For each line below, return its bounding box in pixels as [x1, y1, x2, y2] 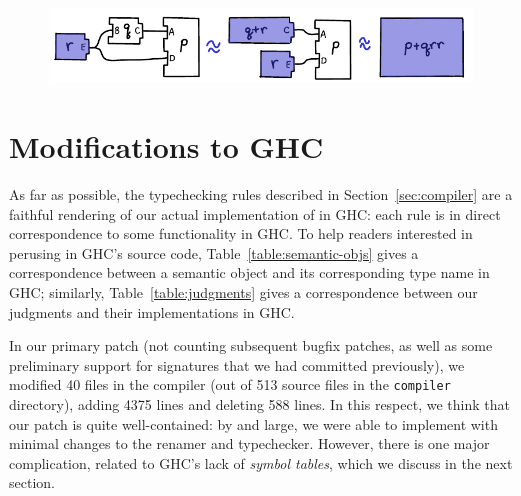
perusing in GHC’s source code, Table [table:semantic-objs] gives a [9, 242, 419, 263]
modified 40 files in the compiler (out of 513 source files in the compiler [9, 374, 451, 395]
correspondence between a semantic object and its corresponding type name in [9, 262, 490, 283]
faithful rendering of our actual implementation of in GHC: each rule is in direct [9, 203, 501, 224]
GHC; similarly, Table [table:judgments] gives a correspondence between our [9, 281, 478, 302]
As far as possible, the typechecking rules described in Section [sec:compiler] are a [9, 184, 513, 205]
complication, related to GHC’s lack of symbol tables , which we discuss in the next [9, 452, 513, 473]
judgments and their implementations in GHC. [9, 301, 295, 322]
